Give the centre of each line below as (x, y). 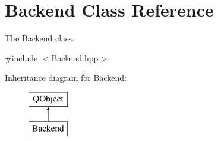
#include (21, 58)
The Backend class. (40, 38)
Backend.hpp (75, 58)
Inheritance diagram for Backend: (66, 78)
